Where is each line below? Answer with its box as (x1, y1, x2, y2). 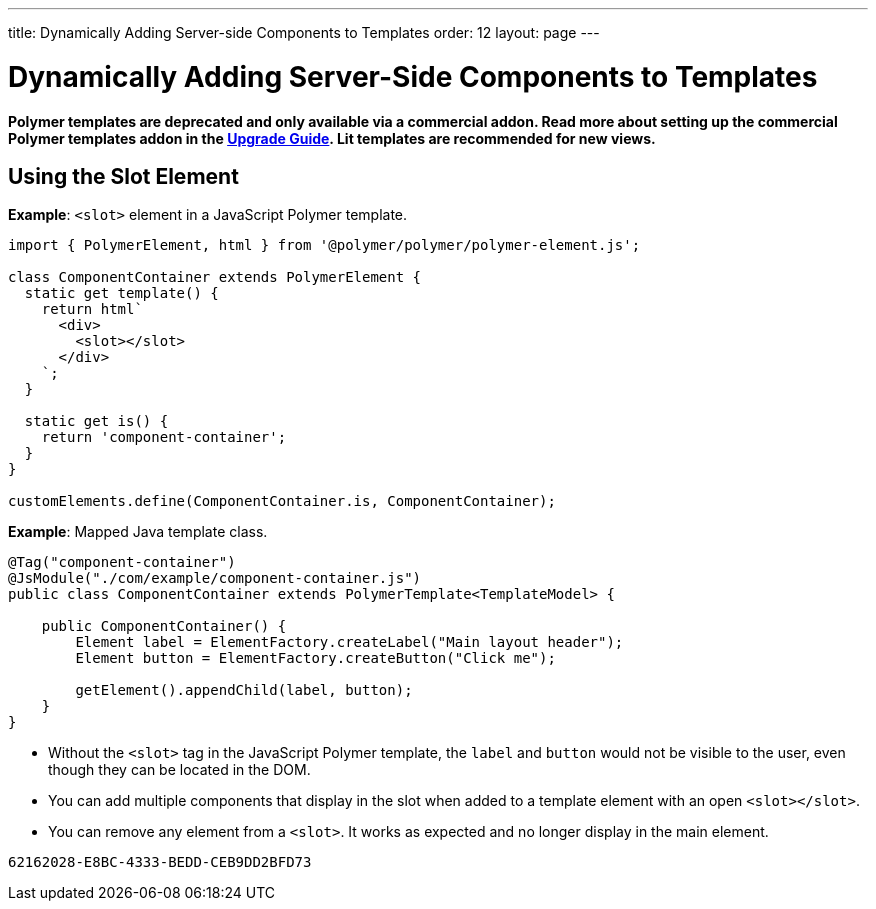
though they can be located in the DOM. (48, 761, 311, 779)
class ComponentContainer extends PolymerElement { (8, 269, 422, 286)
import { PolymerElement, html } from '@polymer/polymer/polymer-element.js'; (8, 237, 641, 254)
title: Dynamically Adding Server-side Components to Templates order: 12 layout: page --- (8, 24, 600, 41)
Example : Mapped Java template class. (8, 523, 268, 541)
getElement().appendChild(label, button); (75, 682, 413, 699)
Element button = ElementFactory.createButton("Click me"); (75, 650, 556, 667)
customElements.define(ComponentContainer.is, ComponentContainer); (8, 493, 556, 510)
